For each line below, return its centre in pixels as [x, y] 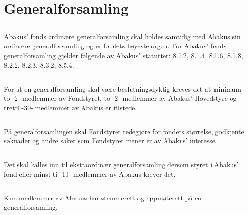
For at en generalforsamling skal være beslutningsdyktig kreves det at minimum [123, 88]
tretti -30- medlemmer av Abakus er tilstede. [71, 107]
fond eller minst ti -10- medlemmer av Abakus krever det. [90, 174]
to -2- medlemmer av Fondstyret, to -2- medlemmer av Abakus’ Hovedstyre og [120, 98]
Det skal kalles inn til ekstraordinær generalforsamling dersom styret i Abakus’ [121, 164]
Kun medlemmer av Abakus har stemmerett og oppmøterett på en [103, 197]
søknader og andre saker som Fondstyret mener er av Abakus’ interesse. [110, 141]
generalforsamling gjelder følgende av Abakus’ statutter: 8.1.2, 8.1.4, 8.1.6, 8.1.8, [124, 55]
